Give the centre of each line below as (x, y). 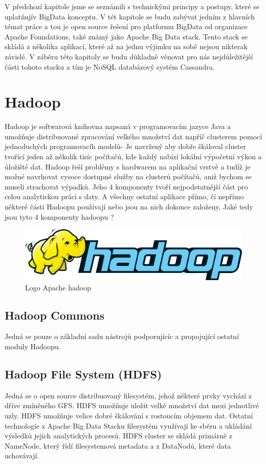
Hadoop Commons (55, 315)
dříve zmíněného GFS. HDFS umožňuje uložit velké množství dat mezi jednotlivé (132, 405)
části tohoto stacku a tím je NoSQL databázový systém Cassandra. (110, 66)
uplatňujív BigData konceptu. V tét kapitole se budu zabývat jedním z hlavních (130, 16)
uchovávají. (22, 456)
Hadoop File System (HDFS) (83, 374)
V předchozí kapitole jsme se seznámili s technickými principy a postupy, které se (132, 6)
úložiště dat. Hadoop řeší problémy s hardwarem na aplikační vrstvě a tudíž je (128, 166)
